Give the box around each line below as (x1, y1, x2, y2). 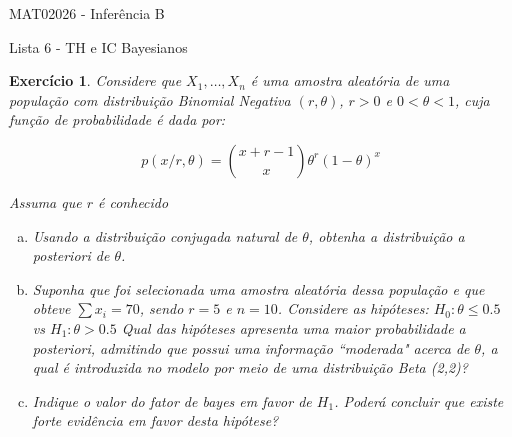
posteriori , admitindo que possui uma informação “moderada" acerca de (32, 337, 470, 358)
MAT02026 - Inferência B (9, 3, 165, 23)
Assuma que (9, 191, 82, 212)
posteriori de (32, 245, 110, 266)
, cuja (454, 89, 490, 110)
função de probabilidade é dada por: (9, 109, 226, 130)
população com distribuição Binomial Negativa (9, 89, 291, 110)
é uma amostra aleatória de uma (250, 70, 450, 91)
